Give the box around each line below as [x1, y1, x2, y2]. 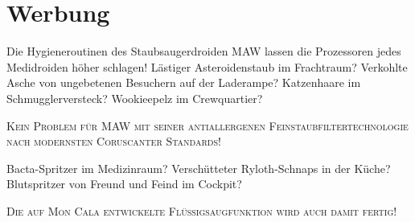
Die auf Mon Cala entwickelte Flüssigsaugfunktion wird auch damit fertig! [6, 202, 397, 219]
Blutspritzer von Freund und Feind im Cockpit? [6, 175, 242, 192]
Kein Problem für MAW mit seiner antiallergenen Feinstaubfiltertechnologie [6, 117, 409, 134]
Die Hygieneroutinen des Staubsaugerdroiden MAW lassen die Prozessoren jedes [6, 43, 401, 60]
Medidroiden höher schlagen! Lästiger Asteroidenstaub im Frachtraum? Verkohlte [6, 58, 408, 75]
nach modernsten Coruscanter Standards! [6, 133, 221, 150]
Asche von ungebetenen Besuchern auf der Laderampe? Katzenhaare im [6, 74, 361, 91]
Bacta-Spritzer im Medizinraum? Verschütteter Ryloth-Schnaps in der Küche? [6, 159, 391, 176]
